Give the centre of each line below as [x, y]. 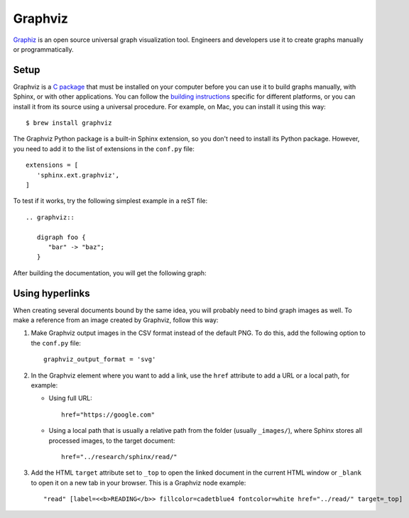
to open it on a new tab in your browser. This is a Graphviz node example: [138, 483]
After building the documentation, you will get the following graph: [110, 272]
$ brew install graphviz [69, 123]
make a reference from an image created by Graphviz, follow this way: [116, 320]
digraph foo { [61, 237]
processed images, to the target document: [112, 441]
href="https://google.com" [108, 414]
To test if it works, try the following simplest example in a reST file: [110, 201]
